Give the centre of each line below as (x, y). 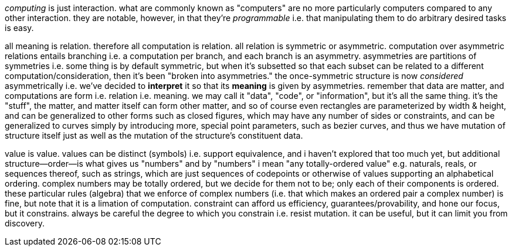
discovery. (25, 223)
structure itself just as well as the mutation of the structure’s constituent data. (154, 135)
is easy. (19, 28)
